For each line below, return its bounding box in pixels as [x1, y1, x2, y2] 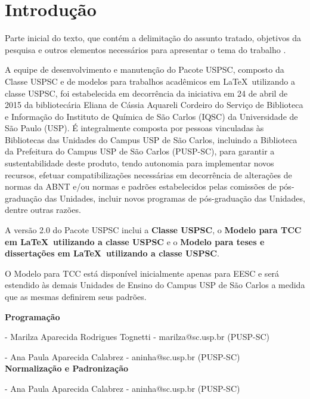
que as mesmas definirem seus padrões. [5, 290, 147, 302]
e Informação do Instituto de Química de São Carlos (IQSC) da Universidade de [5, 110, 298, 122]
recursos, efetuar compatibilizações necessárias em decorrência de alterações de [5, 168, 292, 181]
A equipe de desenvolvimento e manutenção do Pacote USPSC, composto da [5, 63, 284, 76]
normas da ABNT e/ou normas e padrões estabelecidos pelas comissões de [5, 180, 277, 193]
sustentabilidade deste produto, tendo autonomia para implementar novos [5, 157, 274, 169]
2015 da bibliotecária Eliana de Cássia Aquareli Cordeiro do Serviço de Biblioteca [5, 98, 303, 111]
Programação [5, 310, 60, 323]
